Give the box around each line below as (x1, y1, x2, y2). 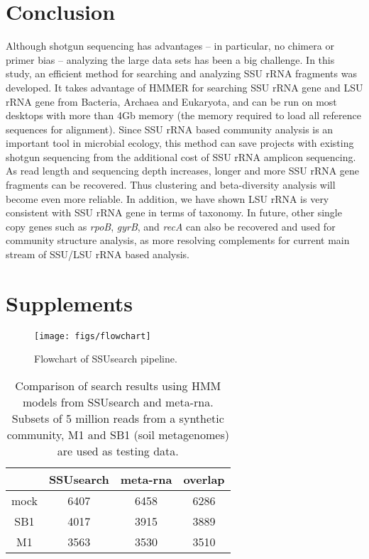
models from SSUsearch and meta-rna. (22, 394, 214, 410)
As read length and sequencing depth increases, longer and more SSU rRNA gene (6, 163, 360, 178)
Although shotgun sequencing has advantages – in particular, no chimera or (6, 38, 334, 53)
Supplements (6, 288, 133, 317)
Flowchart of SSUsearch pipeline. (34, 351, 177, 366)
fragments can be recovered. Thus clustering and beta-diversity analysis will (6, 177, 336, 192)
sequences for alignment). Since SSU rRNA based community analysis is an (6, 121, 334, 136)
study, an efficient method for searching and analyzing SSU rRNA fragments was (6, 66, 357, 81)
